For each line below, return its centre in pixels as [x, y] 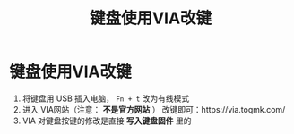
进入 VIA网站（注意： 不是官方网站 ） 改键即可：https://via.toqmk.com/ [154, 109]
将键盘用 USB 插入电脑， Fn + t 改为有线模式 [106, 98]
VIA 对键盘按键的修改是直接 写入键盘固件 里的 [107, 121]
